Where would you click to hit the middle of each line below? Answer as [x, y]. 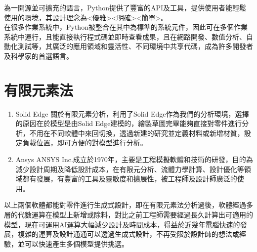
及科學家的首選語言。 [39, 56]
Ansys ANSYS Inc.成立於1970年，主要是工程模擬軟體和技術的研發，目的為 [134, 159]
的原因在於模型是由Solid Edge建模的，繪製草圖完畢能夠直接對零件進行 [129, 123]
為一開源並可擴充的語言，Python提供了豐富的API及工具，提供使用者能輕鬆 [125, 7]
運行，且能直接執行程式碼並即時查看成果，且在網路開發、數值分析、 [135, 36]
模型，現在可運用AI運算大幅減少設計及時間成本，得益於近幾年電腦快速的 [122, 224]
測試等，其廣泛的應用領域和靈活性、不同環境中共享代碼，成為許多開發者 [135, 46]
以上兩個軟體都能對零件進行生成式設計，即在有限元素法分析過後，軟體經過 [125, 205]
